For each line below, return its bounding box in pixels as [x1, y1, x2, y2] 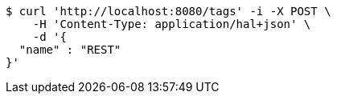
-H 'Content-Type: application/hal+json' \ [32, 18, 311, 30]
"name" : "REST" [18, 43, 121, 56]
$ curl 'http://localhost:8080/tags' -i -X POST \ [6, 5, 331, 18]
